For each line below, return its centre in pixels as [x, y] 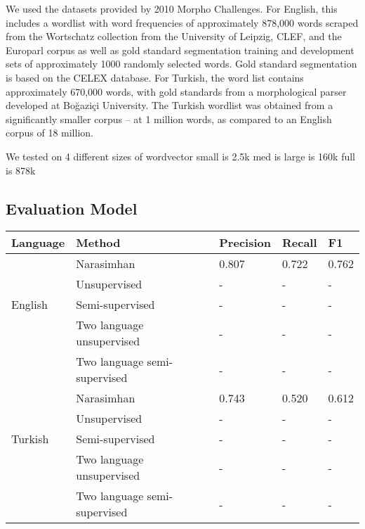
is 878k [21, 170]
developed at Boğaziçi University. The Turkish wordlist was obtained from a [170, 105]
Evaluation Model [72, 208]
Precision [245, 243]
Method [98, 243]
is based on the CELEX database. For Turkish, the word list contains [155, 77]
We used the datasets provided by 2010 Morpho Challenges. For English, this [172, 8]
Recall [299, 243]
